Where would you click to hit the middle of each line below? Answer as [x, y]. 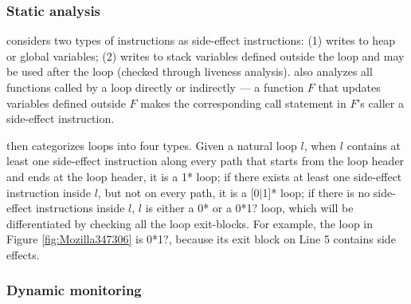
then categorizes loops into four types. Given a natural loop [152, 145]
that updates [349, 87]
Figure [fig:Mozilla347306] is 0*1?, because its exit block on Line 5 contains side [201, 239]
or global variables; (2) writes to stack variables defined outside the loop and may [205, 55]
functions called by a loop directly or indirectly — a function [155, 87]
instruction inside [49, 192]
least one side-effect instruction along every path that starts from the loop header [205, 161]
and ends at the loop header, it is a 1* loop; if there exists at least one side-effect [204, 176]
